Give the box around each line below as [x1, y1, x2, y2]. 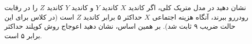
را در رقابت [4, 2, 38, 12]
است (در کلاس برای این [4, 11, 74, 22]
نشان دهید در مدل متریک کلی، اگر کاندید [128, 2, 246, 12]
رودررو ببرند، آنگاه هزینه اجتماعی [152, 11, 249, 22]
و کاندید [72, 2, 93, 12]
